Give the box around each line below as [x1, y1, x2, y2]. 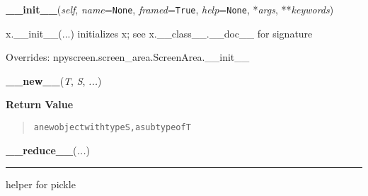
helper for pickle [6, 177, 76, 192]
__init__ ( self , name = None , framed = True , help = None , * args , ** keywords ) [6, 2, 334, 16]
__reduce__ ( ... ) [6, 142, 90, 157]
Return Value [6, 97, 74, 112]
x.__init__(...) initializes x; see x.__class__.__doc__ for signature [6, 25, 313, 40]
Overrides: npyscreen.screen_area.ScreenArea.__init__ [6, 50, 250, 64]
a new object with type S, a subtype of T [33, 122, 191, 133]
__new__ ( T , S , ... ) [6, 73, 102, 88]
